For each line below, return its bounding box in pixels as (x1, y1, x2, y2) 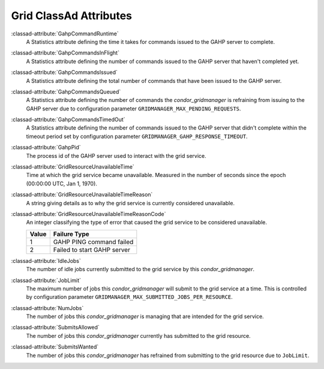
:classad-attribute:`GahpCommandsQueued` (11, 88, 121, 95)
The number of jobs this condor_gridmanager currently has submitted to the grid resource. (26, 332, 251, 339)
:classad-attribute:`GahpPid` (11, 144, 81, 151)
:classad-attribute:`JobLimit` (11, 277, 81, 284)
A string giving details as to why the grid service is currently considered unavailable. (26, 199, 235, 206)
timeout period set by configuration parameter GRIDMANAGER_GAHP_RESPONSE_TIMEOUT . (26, 133, 248, 140)
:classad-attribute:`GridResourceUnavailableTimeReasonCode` (11, 210, 166, 217)
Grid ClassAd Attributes (11, 9, 132, 22)
